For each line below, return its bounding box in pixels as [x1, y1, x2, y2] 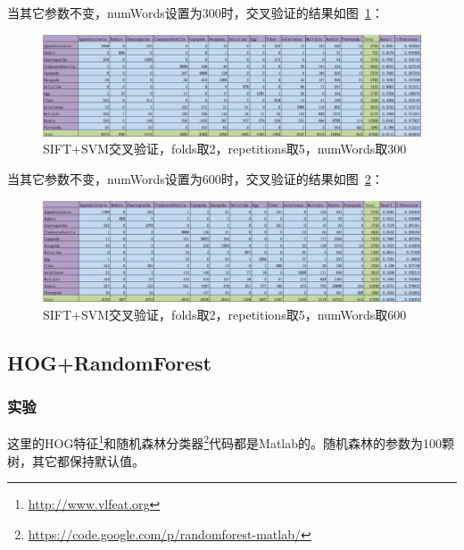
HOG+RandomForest [7, 348, 211, 376]
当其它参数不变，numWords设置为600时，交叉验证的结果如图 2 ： [7, 170, 384, 188]
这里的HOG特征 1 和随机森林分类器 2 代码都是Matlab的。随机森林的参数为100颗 [7, 431, 455, 452]
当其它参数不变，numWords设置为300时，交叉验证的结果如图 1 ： [7, 4, 384, 21]
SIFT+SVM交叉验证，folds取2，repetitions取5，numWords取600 [43, 304, 407, 323]
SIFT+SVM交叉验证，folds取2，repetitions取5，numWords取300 [43, 139, 407, 158]
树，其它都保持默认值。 [7, 451, 145, 470]
